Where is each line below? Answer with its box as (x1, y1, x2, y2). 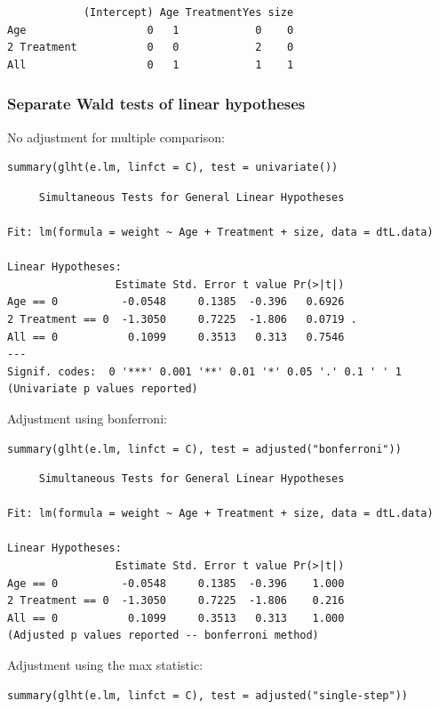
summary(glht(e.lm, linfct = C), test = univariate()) (7, 161, 339, 174)
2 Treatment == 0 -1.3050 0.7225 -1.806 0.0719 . (7, 312, 357, 326)
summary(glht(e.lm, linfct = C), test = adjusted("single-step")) (7, 689, 409, 702)
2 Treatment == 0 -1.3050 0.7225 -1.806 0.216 (7, 594, 345, 608)
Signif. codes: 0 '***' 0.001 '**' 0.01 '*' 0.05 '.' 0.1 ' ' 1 (7, 365, 402, 378)
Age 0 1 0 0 (7, 23, 294, 36)
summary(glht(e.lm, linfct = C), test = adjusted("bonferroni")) (7, 442, 402, 455)
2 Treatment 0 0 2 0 (7, 41, 294, 54)
